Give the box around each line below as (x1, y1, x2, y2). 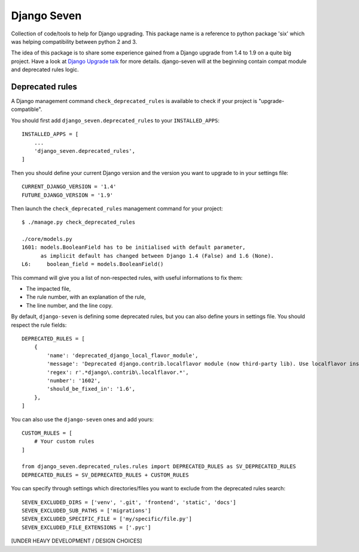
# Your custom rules (34, 438, 95, 445)
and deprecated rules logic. (11, 66, 79, 73)
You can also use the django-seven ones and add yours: (11, 415, 154, 423)
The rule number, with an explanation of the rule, (26, 294, 146, 301)
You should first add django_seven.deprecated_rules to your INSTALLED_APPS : (11, 117, 220, 124)
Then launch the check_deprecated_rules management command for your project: (11, 204, 223, 212)
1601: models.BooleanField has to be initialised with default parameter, (22, 244, 246, 251)
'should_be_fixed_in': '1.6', (47, 385, 136, 393)
